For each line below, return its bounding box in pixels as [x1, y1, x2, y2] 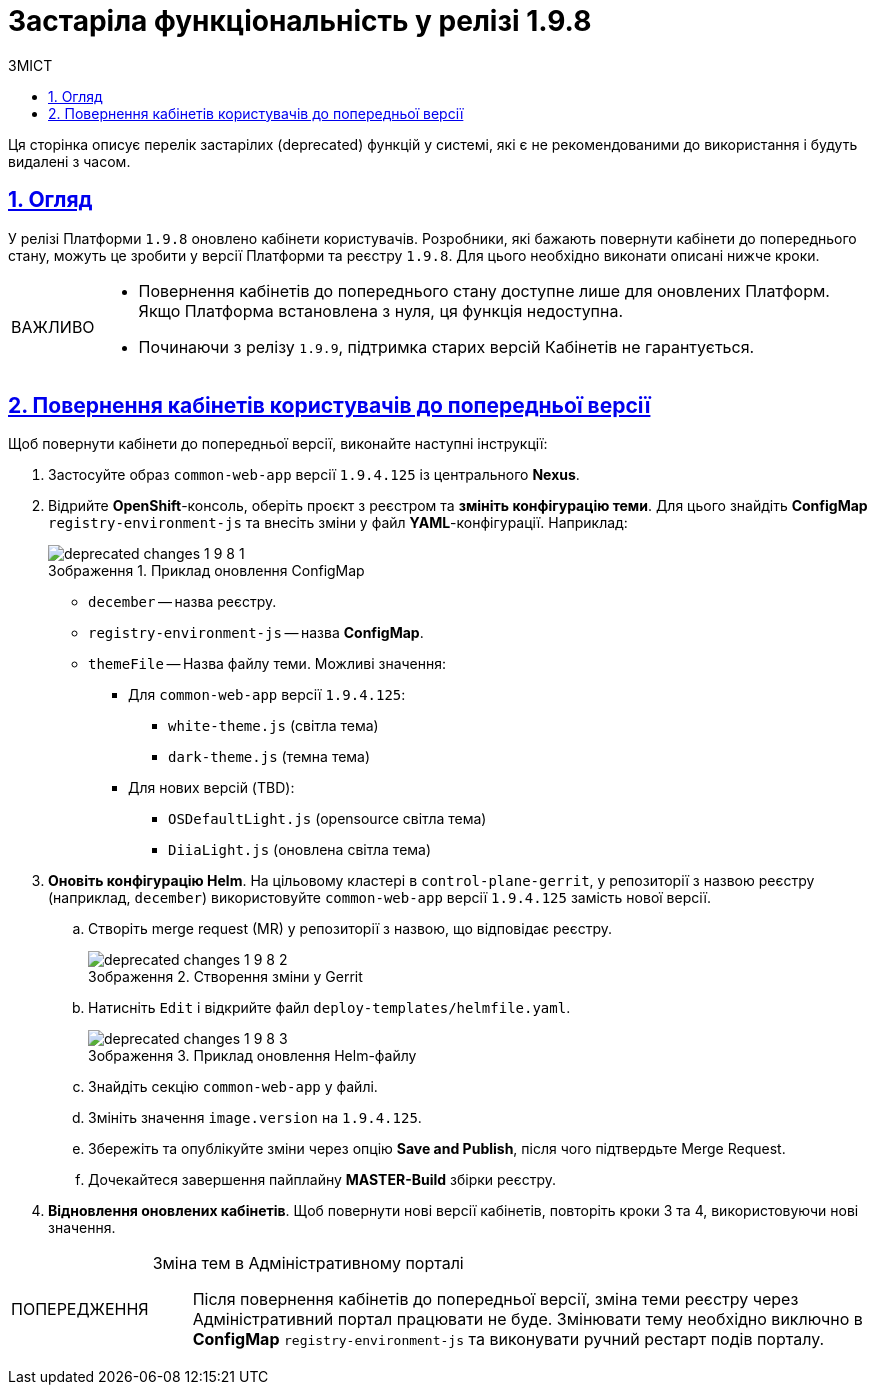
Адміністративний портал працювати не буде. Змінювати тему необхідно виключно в [192, 1309, 863, 1330]
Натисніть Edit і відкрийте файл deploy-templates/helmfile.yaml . [88, 999, 571, 1017]
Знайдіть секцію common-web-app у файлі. [88, 1078, 378, 1096]
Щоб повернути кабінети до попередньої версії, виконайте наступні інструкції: [8, 435, 548, 453]
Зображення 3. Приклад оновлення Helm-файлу [88, 1047, 417, 1065]
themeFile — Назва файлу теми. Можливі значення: [88, 655, 447, 673]
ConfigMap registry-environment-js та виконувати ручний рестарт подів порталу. [192, 1329, 825, 1350]
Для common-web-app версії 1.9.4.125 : [128, 686, 406, 704]
